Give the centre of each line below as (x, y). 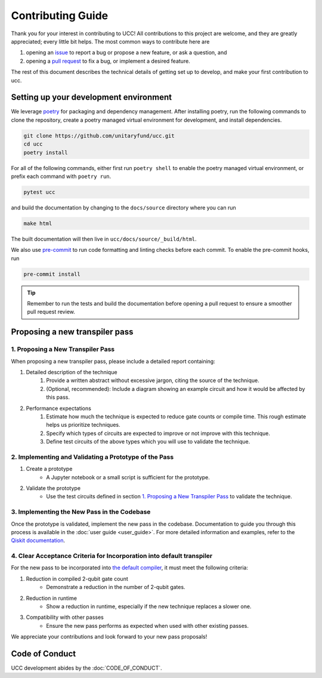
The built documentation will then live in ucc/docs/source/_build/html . (104, 239)
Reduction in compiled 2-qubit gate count (77, 578)
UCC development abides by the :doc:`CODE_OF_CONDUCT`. (86, 668)
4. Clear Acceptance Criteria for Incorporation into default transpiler (112, 556)
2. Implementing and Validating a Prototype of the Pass (92, 457)
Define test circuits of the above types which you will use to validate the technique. (148, 442)
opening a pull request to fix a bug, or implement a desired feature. (108, 61)
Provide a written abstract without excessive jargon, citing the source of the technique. (153, 380)
